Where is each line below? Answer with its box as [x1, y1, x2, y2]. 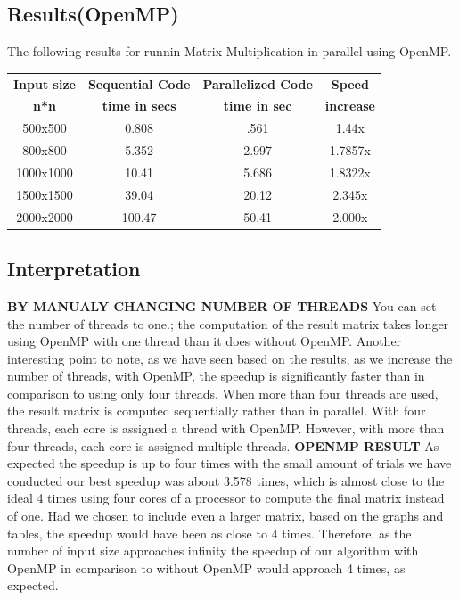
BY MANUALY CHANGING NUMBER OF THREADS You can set [7, 296, 437, 315]
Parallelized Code [202, 74, 313, 93]
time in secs [102, 96, 176, 115]
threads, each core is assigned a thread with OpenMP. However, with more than [7, 419, 445, 438]
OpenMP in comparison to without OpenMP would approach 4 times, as [7, 558, 406, 577]
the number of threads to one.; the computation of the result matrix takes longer [7, 314, 449, 333]
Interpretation [7, 255, 141, 283]
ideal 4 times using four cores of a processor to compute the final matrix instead [7, 489, 445, 507]
